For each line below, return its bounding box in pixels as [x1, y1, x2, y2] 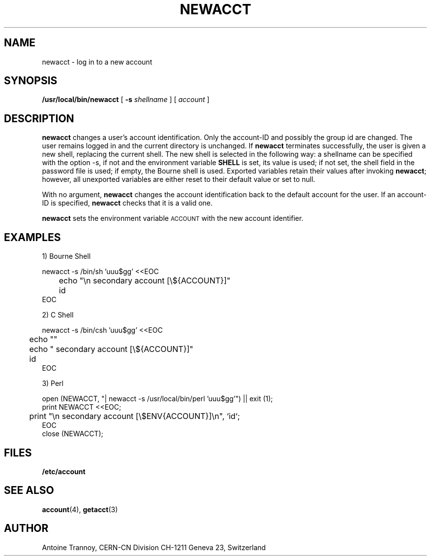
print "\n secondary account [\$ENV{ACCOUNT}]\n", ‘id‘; [29, 411, 240, 421]
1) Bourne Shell [42, 252, 91, 261]
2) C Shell [42, 311, 74, 319]
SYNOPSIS [4, 74, 58, 87]
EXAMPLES [4, 231, 61, 244]
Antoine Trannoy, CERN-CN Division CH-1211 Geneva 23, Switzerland [42, 543, 266, 552]
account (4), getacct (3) [42, 505, 118, 514]
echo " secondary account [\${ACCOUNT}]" [29, 344, 193, 354]
